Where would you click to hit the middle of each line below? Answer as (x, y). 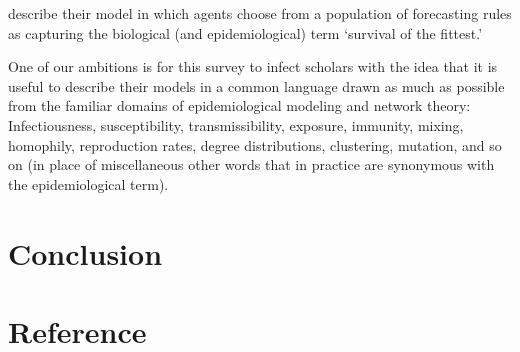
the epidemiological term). (88, 183)
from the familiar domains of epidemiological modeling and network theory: (239, 105)
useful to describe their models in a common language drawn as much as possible (256, 85)
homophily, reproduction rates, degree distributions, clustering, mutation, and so (255, 144)
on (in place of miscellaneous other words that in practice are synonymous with (251, 164)
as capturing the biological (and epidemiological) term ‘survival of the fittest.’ (245, 32)
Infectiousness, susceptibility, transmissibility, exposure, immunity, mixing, (236, 124)
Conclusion (85, 252)
